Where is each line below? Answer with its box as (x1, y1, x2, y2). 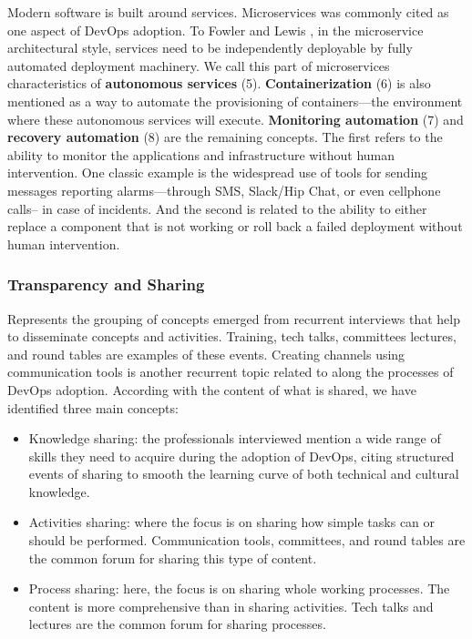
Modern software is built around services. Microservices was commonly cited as (7, 3, 449, 21)
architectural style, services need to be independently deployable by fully (7, 38, 413, 57)
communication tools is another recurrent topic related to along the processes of (7, 362, 454, 381)
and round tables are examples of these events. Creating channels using (7, 344, 405, 363)
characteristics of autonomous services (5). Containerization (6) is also (7, 74, 431, 93)
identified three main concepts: (7, 398, 179, 417)
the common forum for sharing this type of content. (28, 548, 317, 567)
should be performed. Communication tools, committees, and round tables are (28, 531, 466, 550)
